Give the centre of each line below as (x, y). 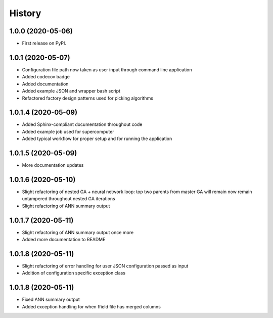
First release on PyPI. (44, 43)
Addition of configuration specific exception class (74, 273)
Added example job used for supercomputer (68, 131)
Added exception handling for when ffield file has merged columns (92, 306)
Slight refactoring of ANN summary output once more (78, 232)
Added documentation (45, 84)
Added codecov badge (46, 77)
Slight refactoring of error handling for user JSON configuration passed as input (105, 266)
